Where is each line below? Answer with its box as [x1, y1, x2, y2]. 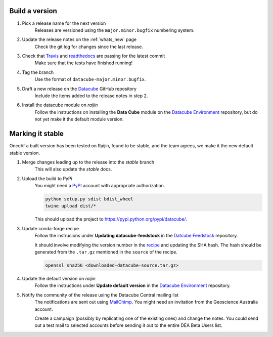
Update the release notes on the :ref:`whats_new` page [22, 36, 136, 43]
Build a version [9, 7, 58, 15]
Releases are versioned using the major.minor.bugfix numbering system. [34, 27, 195, 33]
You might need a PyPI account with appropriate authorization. [34, 183, 165, 189]
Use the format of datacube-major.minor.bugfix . [34, 76, 146, 82]
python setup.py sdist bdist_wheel [45, 196, 133, 202]
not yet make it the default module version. [34, 116, 124, 122]
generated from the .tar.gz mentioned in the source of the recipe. [34, 248, 178, 255]
